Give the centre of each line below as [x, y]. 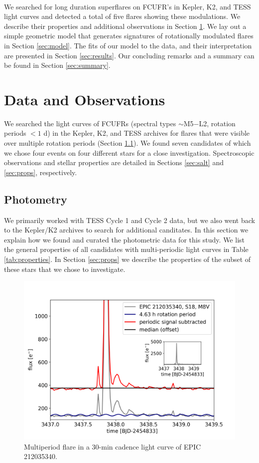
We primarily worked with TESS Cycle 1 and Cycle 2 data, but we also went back [129, 220]
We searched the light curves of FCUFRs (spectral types [90, 123]
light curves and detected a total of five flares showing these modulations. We [122, 16]
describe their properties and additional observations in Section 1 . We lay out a [125, 26]
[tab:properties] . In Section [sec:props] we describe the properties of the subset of [128, 259]
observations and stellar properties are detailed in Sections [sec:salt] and [114, 162]
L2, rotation [217, 123]
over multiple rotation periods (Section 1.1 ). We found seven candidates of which [128, 143]
